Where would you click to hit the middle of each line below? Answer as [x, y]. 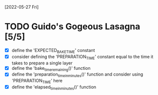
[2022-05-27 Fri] [22, 7]
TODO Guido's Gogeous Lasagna [72, 27]
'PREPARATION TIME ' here [37, 81]
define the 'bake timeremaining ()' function [51, 69]
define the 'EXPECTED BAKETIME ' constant [53, 51]
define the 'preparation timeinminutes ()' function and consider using [77, 75]
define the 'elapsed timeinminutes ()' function [54, 87]
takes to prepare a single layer [42, 63]
